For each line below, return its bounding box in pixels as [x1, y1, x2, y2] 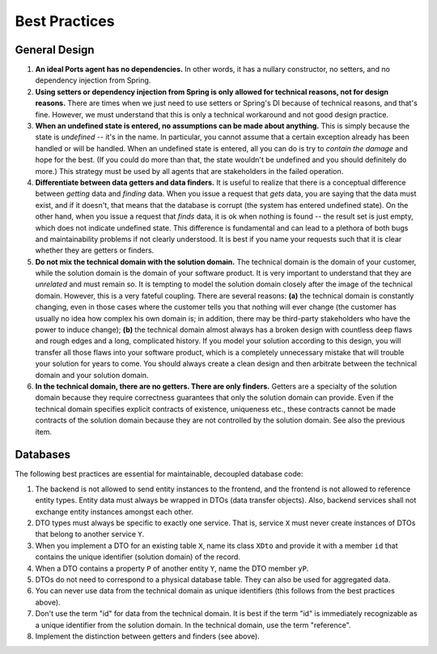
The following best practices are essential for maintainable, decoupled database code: [15, 469, 303, 479]
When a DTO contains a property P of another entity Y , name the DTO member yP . [35, 563, 309, 573]
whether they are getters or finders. [35, 245, 155, 255]
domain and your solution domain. [35, 370, 149, 380]
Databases [15, 448, 71, 461]
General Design [15, 43, 95, 57]
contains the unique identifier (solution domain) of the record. [35, 552, 240, 562]
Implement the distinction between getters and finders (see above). [35, 631, 261, 641]
